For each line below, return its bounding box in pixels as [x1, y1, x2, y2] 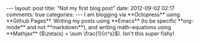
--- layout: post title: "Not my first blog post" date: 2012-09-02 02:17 [6, 5, 175, 11]
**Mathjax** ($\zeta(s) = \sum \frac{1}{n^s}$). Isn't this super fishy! [6, 30, 174, 37]
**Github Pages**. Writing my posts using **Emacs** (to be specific [6, 17, 177, 24]
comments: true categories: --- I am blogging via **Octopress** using [6, 11, 180, 18]
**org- [177, 17, 194, 24]
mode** [6, 24, 26, 30]
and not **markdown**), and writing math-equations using [26, 24, 171, 30]
